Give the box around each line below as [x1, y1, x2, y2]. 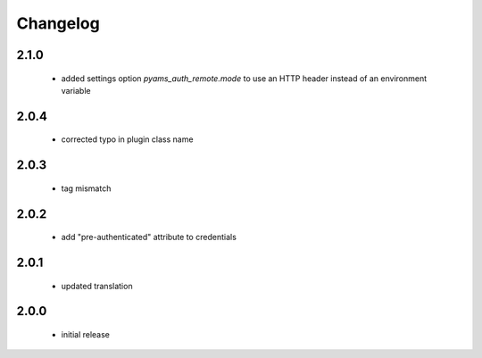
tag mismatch [61, 183, 112, 194]
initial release [61, 329, 111, 339]
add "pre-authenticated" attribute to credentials [61, 232, 237, 243]
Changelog [16, 13, 100, 33]
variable [61, 85, 91, 96]
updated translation [61, 280, 133, 291]
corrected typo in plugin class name [61, 134, 194, 145]
